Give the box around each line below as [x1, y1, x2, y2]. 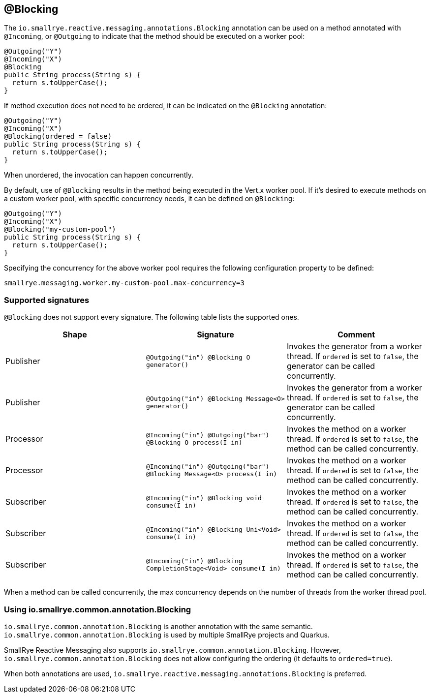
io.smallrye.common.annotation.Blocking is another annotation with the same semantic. [4, 622, 313, 631]
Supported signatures [4, 295, 90, 305]
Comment [337, 330, 375, 340]
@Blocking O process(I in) [146, 439, 243, 447]
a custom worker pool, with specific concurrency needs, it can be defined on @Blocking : [4, 194, 295, 203]
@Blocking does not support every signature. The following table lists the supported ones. [4, 313, 299, 322]
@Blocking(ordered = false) [4, 132, 112, 141]
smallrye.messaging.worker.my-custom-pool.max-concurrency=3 [4, 279, 245, 287]
